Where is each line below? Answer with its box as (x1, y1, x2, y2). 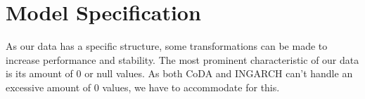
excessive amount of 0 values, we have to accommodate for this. (6, 79, 280, 94)
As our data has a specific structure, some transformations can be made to (6, 39, 328, 53)
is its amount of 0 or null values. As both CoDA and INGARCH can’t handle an (6, 66, 353, 81)
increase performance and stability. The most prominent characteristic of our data (6, 52, 359, 67)
